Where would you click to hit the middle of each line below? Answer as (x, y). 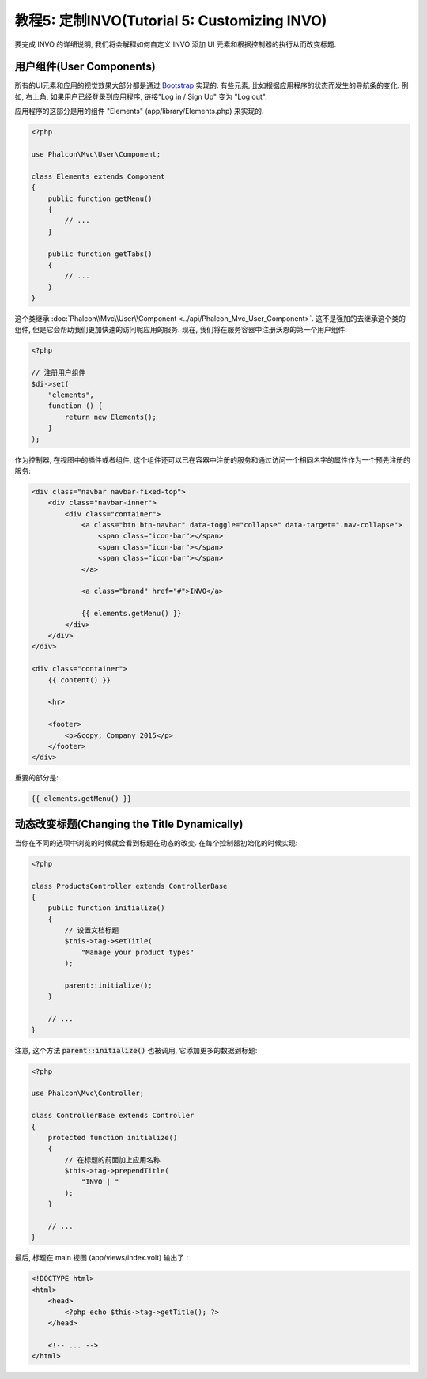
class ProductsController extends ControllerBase (129, 886)
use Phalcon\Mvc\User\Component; (96, 154)
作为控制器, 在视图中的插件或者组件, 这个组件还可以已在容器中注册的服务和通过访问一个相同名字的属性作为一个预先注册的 (212, 459)
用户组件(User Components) (85, 67)
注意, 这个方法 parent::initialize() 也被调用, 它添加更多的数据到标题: (136, 1050)
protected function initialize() (113, 1137)
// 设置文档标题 (92, 930)
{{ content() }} (79, 680)
